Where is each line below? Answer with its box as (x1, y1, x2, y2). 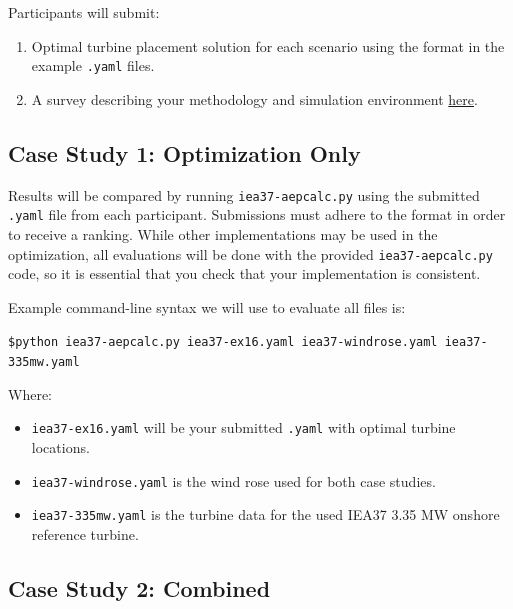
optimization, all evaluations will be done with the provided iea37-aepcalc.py (8, 243, 493, 264)
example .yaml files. (31, 55, 155, 76)
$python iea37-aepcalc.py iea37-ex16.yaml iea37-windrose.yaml (8, 335, 438, 350)
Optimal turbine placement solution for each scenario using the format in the (31, 35, 505, 56)
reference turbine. (31, 523, 139, 544)
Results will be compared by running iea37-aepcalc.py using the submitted (8, 184, 480, 205)
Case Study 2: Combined (8, 572, 271, 603)
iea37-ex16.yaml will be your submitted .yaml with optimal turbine (31, 417, 456, 438)
